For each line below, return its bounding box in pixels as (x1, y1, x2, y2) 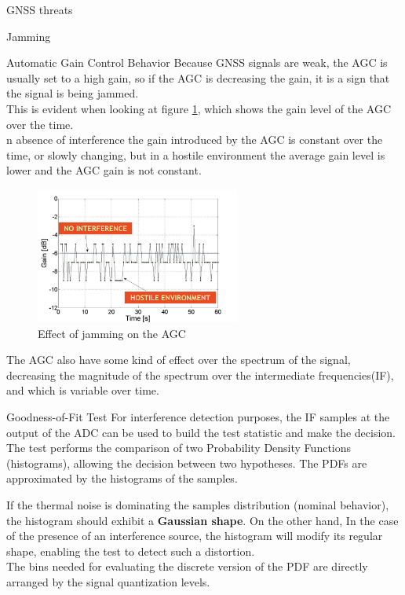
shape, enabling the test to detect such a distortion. (6, 542, 255, 559)
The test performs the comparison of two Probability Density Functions (6, 439, 352, 456)
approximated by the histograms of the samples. (6, 470, 238, 487)
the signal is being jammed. (6, 85, 139, 101)
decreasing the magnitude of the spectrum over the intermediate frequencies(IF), (6, 366, 394, 383)
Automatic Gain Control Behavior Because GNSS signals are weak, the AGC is (6, 54, 388, 71)
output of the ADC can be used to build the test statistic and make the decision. (6, 424, 396, 440)
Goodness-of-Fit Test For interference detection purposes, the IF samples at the (6, 408, 390, 424)
